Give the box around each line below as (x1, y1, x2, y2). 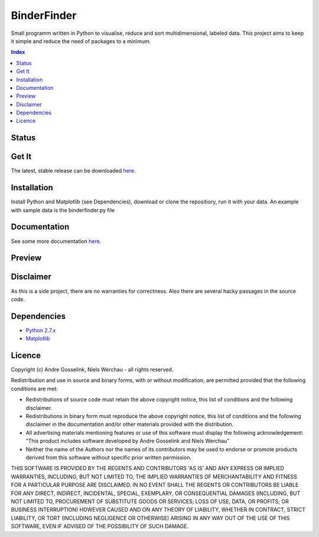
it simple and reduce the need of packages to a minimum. (11, 37, 151, 44)
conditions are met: (11, 385, 58, 392)
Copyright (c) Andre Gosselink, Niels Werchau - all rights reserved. (11, 366, 174, 373)
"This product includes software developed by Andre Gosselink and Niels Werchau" (25, 438, 230, 445)
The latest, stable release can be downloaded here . (11, 167, 136, 174)
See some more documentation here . (11, 237, 102, 245)
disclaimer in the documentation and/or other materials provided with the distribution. (25, 420, 234, 428)
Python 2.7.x (25, 326, 56, 334)
